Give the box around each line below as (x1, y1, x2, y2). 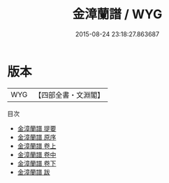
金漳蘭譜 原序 (17, 133, 57, 141)
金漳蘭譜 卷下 (17, 159, 57, 168)
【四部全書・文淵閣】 (34, 90, 105, 100)
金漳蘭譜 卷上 (17, 141, 57, 150)
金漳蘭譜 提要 (17, 124, 57, 133)
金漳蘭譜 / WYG (72, 6, 163, 22)
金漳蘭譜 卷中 (17, 150, 57, 159)
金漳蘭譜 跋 (17, 168, 50, 176)
